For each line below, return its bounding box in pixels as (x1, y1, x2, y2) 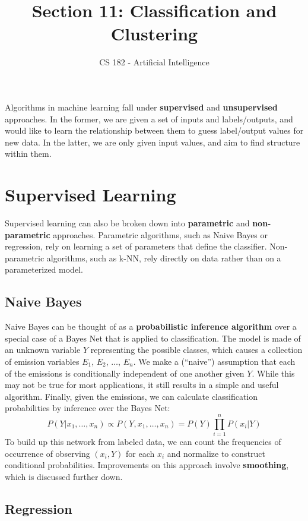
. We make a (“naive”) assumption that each (133, 355, 296, 367)
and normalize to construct (167, 447, 265, 459)
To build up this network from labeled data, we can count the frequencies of (5, 435, 281, 448)
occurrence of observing (5, 447, 90, 459)
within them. (5, 147, 52, 160)
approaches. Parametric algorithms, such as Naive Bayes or (53, 228, 268, 241)
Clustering (110, 21, 198, 46)
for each (126, 447, 155, 459)
